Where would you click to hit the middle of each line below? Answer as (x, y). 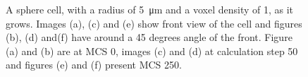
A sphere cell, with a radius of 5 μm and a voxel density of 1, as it (150, 9)
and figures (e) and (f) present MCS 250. (94, 65)
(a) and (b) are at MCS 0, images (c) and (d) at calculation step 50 (152, 51)
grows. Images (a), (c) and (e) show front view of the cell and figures (154, 23)
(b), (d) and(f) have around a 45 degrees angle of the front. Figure (149, 37)
